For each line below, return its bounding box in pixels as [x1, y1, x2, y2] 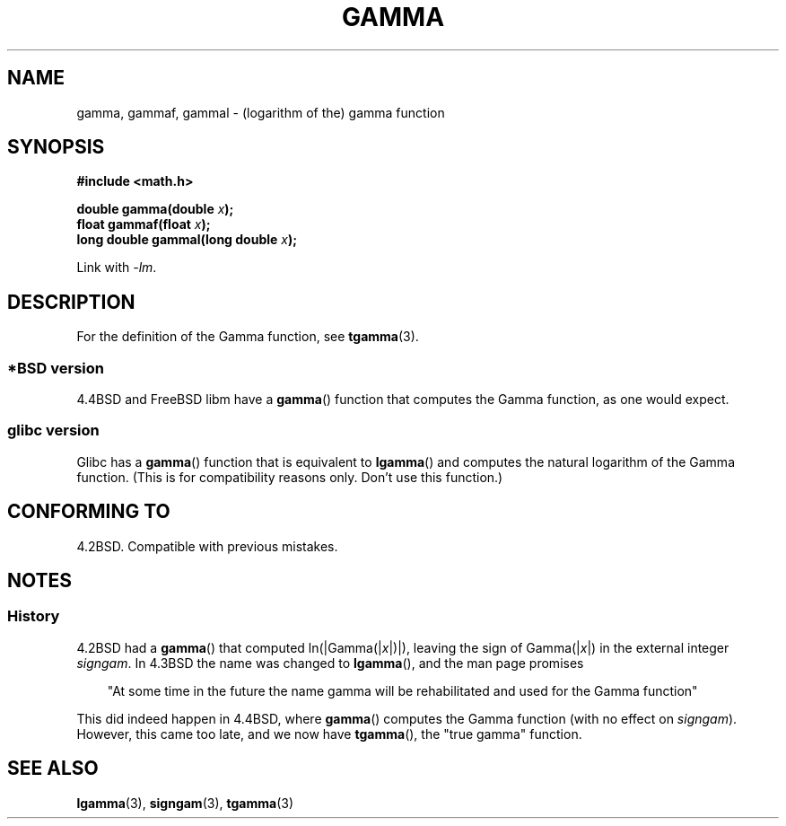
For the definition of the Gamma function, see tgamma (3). [76, 329, 419, 345]
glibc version [7, 421, 100, 440]
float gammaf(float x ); [76, 216, 211, 233]
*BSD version [7, 358, 104, 377]
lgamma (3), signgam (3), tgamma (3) [76, 795, 294, 811]
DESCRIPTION [7, 290, 135, 313]
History [7, 607, 60, 626]
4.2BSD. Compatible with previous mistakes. [76, 538, 338, 554]
